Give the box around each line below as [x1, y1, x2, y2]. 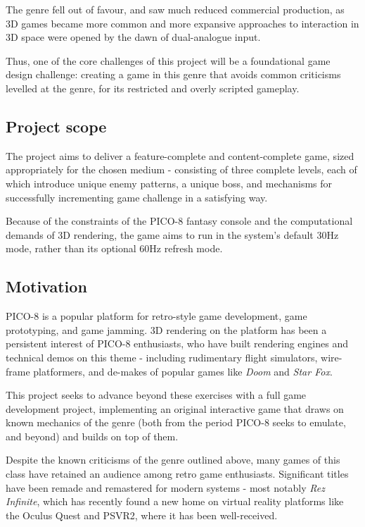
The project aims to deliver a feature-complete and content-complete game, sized [6, 148, 354, 163]
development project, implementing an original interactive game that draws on [6, 401, 344, 416]
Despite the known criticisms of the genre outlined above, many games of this [6, 452, 340, 467]
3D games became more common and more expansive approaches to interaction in [6, 15, 359, 30]
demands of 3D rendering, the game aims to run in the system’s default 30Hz [6, 227, 339, 242]
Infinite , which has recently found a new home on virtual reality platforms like [6, 494, 344, 509]
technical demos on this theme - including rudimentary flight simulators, [6, 349, 318, 364]
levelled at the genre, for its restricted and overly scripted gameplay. [6, 80, 300, 95]
